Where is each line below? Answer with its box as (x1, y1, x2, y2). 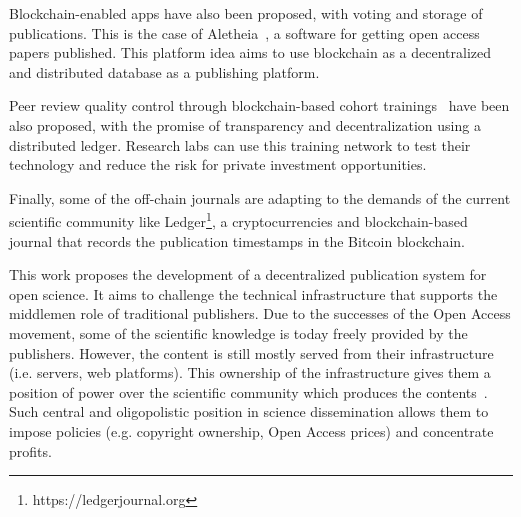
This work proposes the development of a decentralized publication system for (9, 264, 487, 285)
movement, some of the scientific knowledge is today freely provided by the (9, 322, 468, 343)
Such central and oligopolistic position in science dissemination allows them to (9, 401, 489, 422)
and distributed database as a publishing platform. (9, 61, 320, 82)
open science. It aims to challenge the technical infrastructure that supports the (9, 283, 498, 304)
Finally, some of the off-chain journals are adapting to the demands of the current (9, 187, 511, 208)
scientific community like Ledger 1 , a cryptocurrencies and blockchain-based (9, 208, 468, 231)
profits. (9, 440, 52, 461)
